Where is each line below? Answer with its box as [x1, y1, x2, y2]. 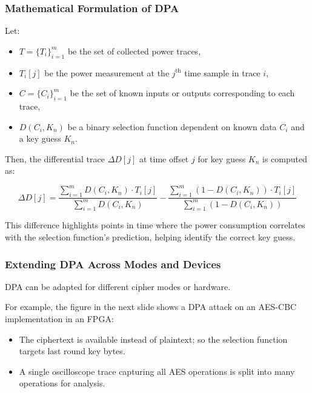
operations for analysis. [19, 377, 105, 389]
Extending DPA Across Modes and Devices [5, 256, 221, 271]
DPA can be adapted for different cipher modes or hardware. [5, 280, 231, 292]
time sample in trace [184, 66, 261, 79]
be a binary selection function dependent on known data [67, 120, 277, 133]
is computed [262, 152, 308, 165]
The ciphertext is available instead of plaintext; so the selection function [19, 332, 288, 345]
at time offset [139, 152, 189, 165]
